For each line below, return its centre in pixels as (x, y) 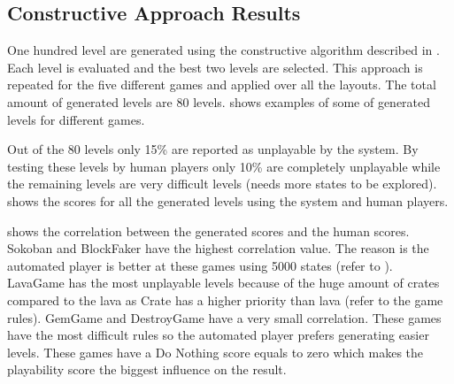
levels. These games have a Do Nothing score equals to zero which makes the (215, 352)
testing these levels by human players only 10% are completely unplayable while (224, 166)
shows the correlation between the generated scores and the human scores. (208, 230)
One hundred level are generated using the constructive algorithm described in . (223, 50)
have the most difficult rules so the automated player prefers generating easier (218, 335)
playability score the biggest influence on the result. (147, 369)
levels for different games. (76, 119)
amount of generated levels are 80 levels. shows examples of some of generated (219, 101)
